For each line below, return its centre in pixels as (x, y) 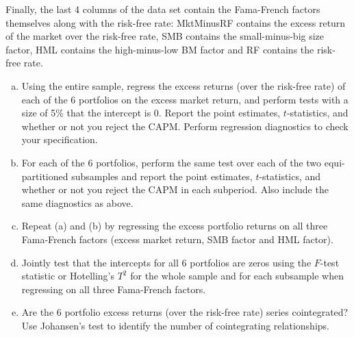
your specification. (60, 139)
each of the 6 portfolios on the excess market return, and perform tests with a (185, 99)
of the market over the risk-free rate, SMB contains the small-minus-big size (165, 36)
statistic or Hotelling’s (68, 276)
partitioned (45, 176)
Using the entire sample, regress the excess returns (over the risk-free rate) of (184, 85)
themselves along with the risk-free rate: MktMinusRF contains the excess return (176, 22)
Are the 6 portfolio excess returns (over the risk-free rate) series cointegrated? (185, 312)
